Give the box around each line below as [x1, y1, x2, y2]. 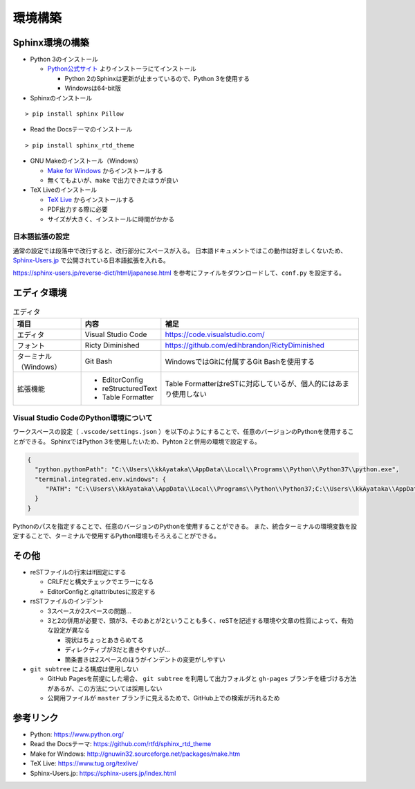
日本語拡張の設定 [12, 232, 70, 242]
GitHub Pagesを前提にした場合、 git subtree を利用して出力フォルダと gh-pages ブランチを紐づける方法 [47, 675, 357, 683]
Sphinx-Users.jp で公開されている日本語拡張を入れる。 [12, 256, 169, 264]
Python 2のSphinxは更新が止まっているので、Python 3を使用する [64, 74, 250, 82]
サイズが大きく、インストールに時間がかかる [47, 215, 175, 223]
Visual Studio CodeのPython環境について [12, 413, 153, 423]
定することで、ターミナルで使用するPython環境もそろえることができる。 [12, 532, 221, 540]
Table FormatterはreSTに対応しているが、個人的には [165, 379, 335, 388]
